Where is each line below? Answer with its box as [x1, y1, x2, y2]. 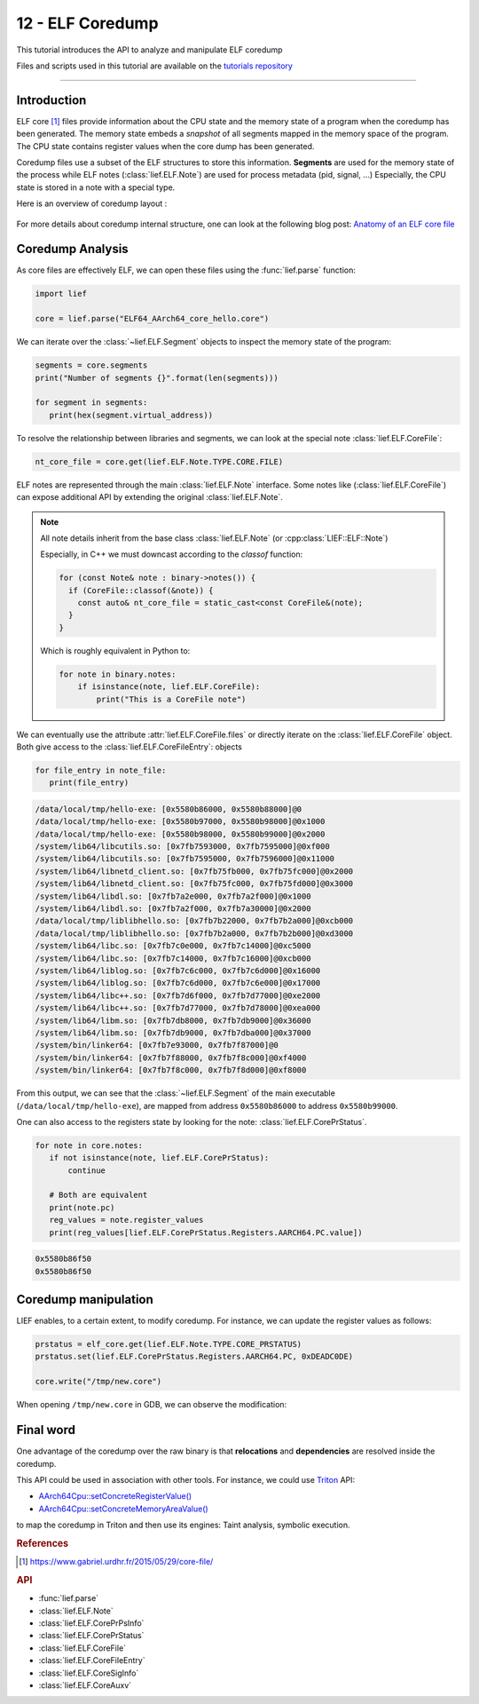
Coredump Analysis [16, 242, 129, 257]
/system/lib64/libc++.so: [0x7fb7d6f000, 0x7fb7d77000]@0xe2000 [35, 990, 321, 1001]
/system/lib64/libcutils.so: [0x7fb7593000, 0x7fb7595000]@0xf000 [35, 842, 330, 852]
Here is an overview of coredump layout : [16, 198, 168, 209]
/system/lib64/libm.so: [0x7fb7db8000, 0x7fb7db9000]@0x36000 [35, 1015, 311, 1026]
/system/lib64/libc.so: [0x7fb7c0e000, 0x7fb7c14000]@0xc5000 [35, 941, 311, 951]
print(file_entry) [49, 778, 130, 788]
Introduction [16, 92, 87, 107]
